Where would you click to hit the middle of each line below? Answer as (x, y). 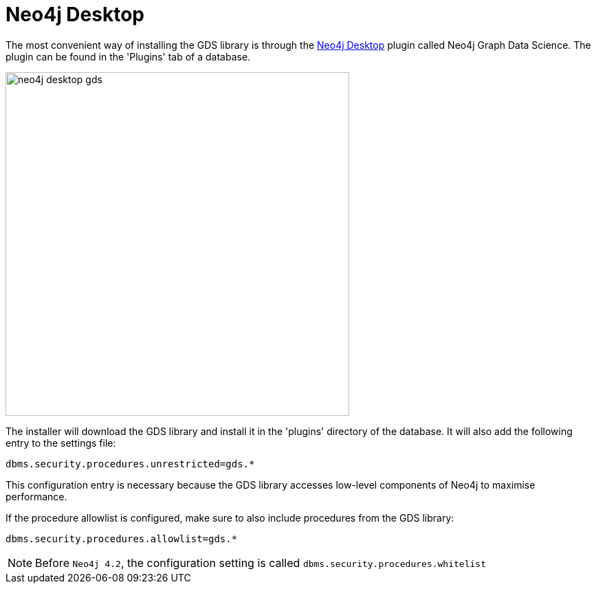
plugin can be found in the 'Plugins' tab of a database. (128, 56)
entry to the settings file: (61, 443)
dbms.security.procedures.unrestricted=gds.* (130, 464)
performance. (36, 496)
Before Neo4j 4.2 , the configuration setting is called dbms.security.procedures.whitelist (261, 563)
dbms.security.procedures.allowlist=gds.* (122, 538)
